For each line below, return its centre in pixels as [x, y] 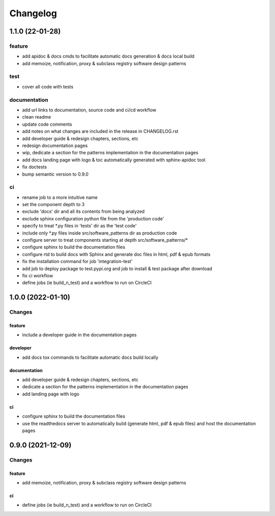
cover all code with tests [48, 87]
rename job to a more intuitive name [60, 197]
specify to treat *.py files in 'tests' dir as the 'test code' [79, 226]
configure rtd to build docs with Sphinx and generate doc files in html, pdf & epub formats [116, 254]
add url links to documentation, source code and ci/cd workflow [89, 110]
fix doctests [34, 167]
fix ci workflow [38, 275]
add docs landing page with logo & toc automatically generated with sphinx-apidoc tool [114, 160]
